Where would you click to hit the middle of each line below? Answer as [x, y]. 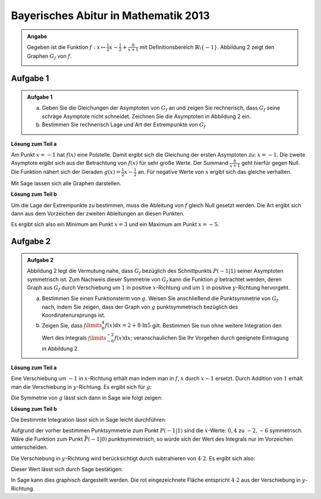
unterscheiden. [29, 447]
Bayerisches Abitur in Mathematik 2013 [111, 15]
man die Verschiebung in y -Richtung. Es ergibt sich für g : [81, 386]
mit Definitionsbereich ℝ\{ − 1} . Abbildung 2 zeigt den [207, 47]
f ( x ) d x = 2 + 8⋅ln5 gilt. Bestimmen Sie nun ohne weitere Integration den [193, 325]
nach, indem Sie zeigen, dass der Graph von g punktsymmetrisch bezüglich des [140, 307]
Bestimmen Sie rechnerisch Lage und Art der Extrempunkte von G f [124, 125]
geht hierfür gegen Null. [271, 163]
